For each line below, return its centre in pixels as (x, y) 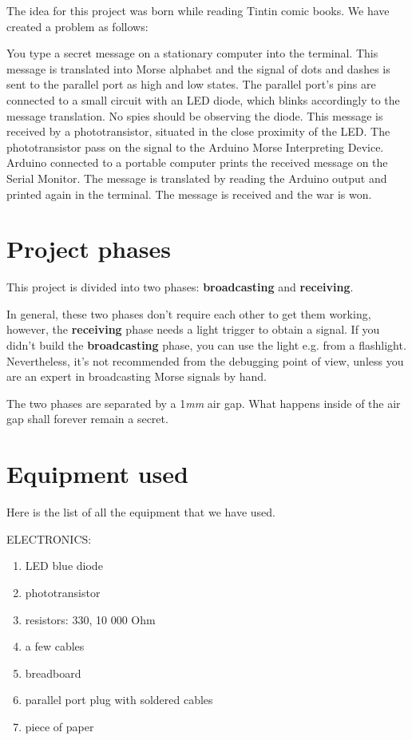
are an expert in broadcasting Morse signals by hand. (137, 376)
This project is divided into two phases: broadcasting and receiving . (180, 287)
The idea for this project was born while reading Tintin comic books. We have (198, 10)
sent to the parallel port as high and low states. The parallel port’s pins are (191, 84)
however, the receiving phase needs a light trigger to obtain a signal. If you (193, 329)
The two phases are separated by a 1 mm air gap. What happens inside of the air (204, 403)
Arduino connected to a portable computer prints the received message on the (197, 162)
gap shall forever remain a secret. (87, 419)
